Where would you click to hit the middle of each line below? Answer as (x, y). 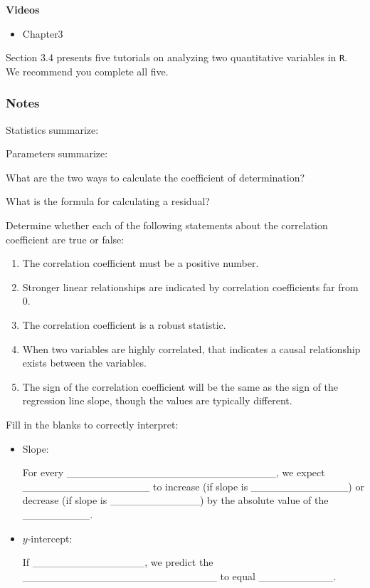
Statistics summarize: (52, 129)
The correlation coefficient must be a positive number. (141, 263)
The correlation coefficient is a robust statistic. (124, 325)
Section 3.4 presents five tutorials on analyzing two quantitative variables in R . (177, 57)
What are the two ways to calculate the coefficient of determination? (155, 177)
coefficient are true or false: (65, 239)
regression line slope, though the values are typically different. (157, 400)
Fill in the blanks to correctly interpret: (92, 424)
